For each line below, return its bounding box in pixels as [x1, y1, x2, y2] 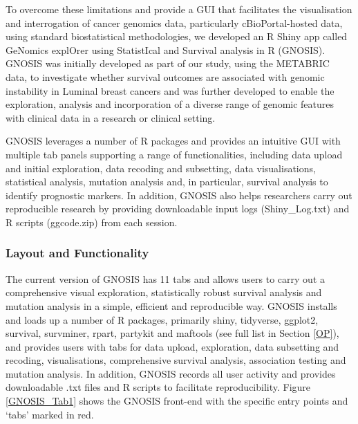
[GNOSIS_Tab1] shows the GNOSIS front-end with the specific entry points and [6, 394, 348, 408]
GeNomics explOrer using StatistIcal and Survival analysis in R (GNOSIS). [6, 42, 326, 57]
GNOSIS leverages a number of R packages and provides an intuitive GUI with [6, 133, 341, 148]
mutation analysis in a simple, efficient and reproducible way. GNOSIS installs [6, 298, 337, 313]
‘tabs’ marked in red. [6, 407, 94, 421]
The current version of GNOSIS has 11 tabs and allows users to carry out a [6, 271, 325, 286]
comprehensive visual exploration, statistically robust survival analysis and [6, 285, 322, 299]
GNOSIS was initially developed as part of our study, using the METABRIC [6, 56, 330, 71]
